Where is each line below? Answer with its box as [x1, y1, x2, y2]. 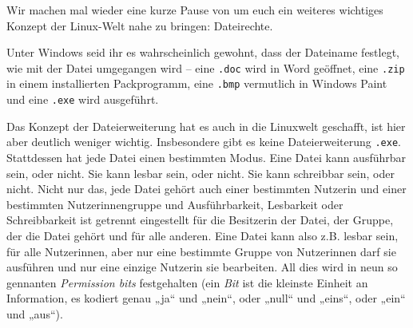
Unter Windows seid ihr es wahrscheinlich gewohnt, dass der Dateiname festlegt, [6, 44, 400, 61]
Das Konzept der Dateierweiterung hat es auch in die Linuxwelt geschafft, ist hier [6, 117, 406, 134]
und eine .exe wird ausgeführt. [6, 91, 159, 108]
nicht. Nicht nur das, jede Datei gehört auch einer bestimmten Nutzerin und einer [6, 180, 407, 197]
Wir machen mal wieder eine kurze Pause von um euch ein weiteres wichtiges [6, 2, 383, 18]
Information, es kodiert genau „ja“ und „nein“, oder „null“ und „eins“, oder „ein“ [6, 290, 406, 306]
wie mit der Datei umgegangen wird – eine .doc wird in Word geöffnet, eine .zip [6, 59, 405, 76]
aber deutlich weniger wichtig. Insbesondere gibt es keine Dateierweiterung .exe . [6, 133, 401, 150]
